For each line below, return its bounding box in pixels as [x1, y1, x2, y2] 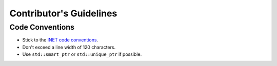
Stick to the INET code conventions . [22, 37, 98, 43]
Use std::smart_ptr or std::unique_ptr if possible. [22, 51, 142, 57]
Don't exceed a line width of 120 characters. [22, 44, 115, 50]
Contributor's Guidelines [9, 8, 117, 19]
